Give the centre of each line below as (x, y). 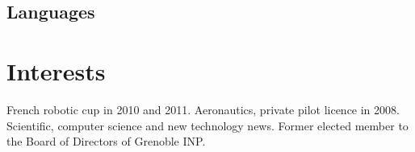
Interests (56, 70)
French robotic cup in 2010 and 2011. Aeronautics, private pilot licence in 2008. (203, 109)
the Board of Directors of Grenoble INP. (106, 141)
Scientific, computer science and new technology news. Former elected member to (207, 125)
